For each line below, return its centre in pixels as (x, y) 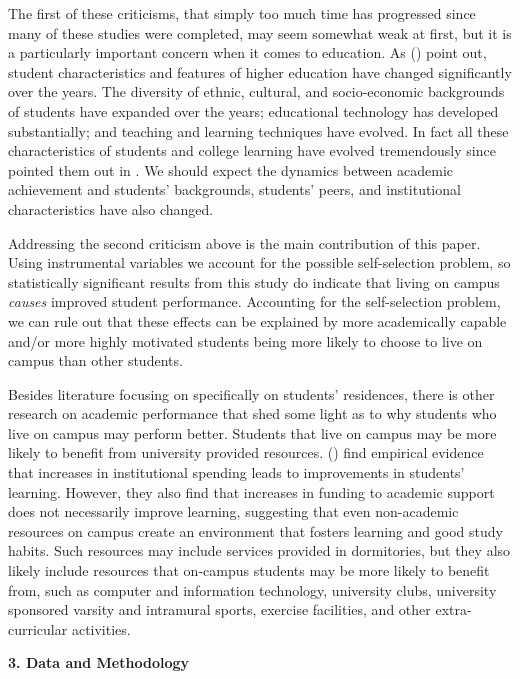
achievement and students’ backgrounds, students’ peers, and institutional (234, 189)
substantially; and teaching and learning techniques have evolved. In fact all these (258, 130)
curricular (38, 628)
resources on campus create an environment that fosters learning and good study (255, 530)
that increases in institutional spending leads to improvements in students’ (236, 472)
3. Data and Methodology (99, 662)
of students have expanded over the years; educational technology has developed (253, 110)
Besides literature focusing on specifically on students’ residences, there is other (251, 393)
